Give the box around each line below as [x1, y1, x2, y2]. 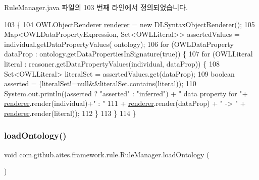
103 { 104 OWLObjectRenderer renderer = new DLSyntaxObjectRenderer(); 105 [4, 19, 255, 29]
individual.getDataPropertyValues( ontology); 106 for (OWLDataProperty [4, 38, 234, 49]
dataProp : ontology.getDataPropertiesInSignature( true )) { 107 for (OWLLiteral [4, 48, 253, 59]
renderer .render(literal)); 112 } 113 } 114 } [4, 107, 136, 118]
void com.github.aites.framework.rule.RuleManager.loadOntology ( [4, 149, 210, 159]
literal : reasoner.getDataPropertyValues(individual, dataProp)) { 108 [4, 58, 220, 69]
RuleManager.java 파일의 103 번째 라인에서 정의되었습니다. [4, 2, 188, 12]
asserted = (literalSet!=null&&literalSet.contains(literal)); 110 [4, 78, 196, 89]
